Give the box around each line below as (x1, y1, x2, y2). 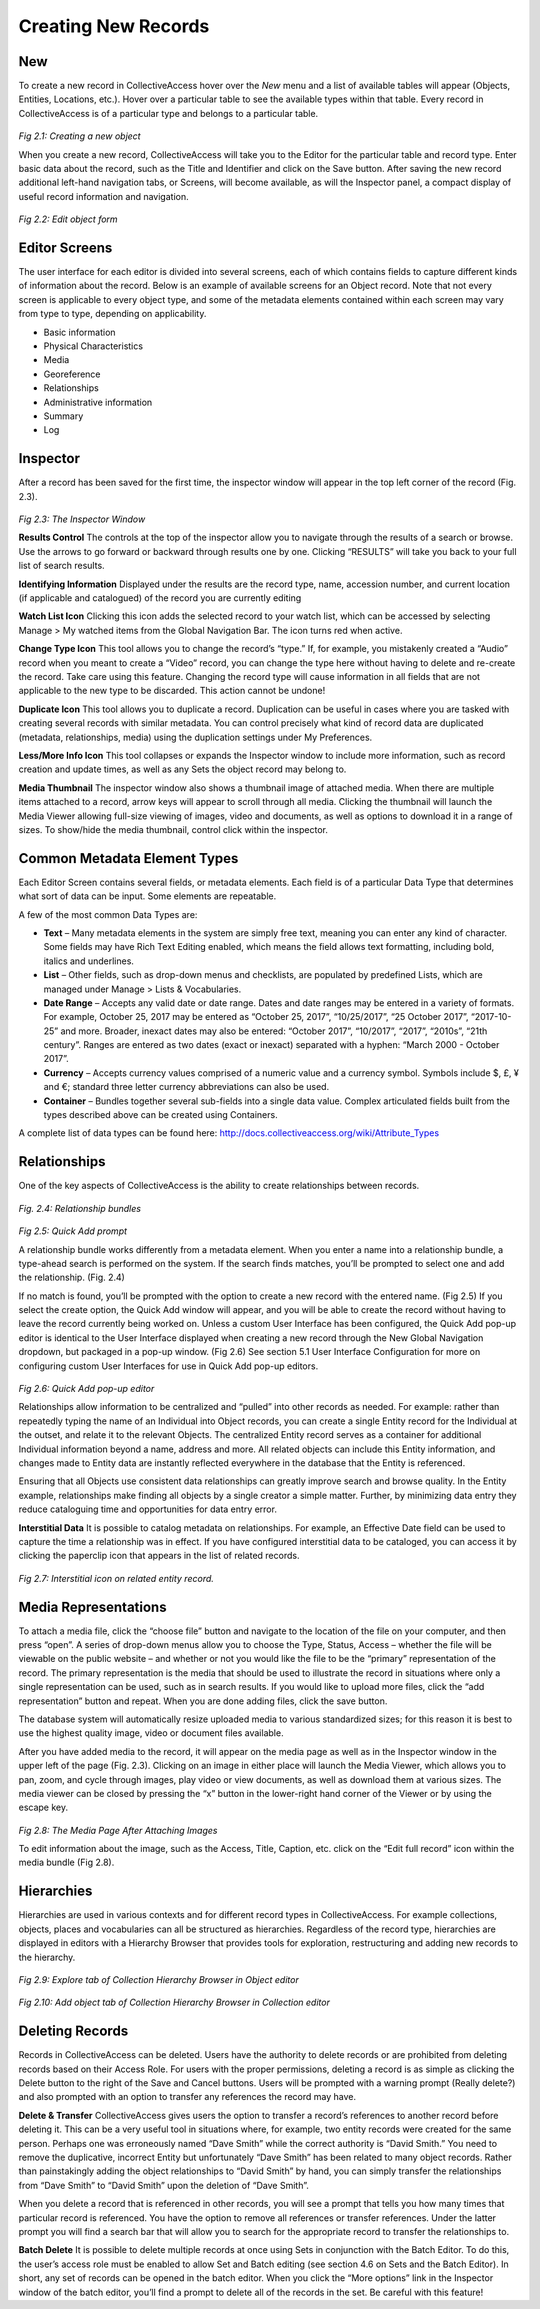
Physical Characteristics (43, 340, 144, 352)
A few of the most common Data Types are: (18, 908, 198, 920)
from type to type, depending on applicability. (18, 308, 207, 320)
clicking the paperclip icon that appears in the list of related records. (18, 1550, 300, 1562)
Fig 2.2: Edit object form (18, 213, 119, 225)
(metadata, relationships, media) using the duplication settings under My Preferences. (18, 731, 373, 743)
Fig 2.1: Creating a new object (18, 130, 141, 142)
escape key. (18, 1801, 69, 1814)
